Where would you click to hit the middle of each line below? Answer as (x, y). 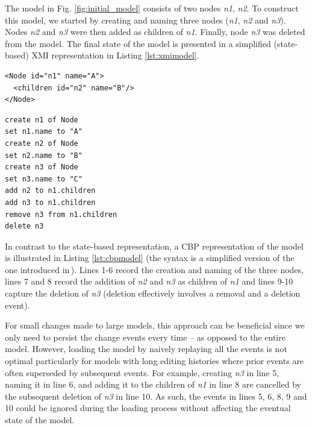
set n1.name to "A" (44, 132)
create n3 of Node (42, 167)
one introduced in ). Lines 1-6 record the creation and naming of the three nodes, (154, 269)
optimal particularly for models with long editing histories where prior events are (154, 361)
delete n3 (24, 226)
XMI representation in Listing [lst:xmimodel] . (115, 55)
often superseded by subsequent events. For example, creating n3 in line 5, (142, 372)
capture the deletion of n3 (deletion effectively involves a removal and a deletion (153, 293)
